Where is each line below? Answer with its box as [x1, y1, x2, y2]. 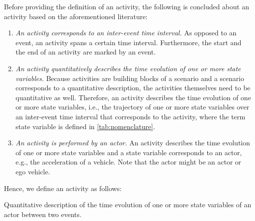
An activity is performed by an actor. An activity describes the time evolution [15, 138, 250, 148]
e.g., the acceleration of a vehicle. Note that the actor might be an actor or [15, 157, 241, 167]
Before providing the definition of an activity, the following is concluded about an [4, 1, 249, 11]
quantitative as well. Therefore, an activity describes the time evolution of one [15, 92, 251, 102]
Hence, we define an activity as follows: [4, 183, 122, 193]
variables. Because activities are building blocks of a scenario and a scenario [15, 73, 244, 83]
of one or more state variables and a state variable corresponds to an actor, [15, 147, 242, 157]
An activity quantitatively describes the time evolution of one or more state [15, 63, 241, 73]
